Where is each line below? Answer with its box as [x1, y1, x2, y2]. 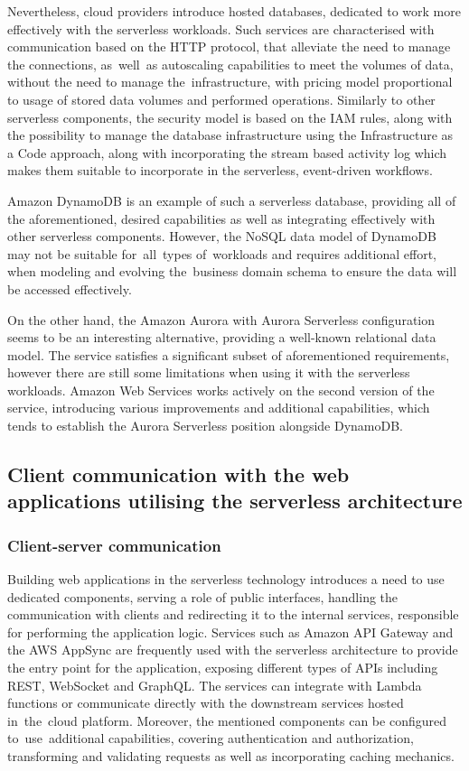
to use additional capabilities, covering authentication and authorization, [7, 729, 414, 748]
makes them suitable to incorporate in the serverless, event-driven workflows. [7, 161, 433, 180]
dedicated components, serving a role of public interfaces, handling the [7, 587, 399, 606]
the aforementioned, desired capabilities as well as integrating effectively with [7, 209, 436, 228]
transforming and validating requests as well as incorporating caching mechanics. [7, 746, 455, 765]
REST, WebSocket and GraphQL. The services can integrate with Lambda [7, 675, 422, 694]
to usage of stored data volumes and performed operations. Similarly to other [7, 89, 436, 108]
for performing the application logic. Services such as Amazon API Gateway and [7, 622, 454, 641]
